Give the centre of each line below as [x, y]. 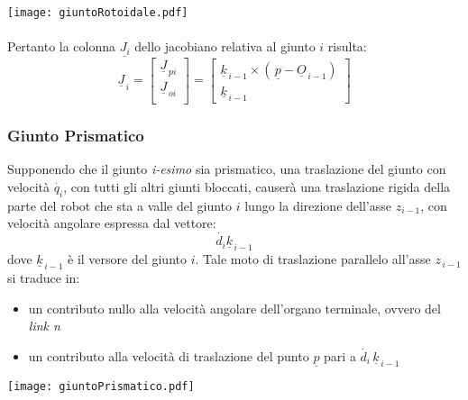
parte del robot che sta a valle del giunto [120, 205]
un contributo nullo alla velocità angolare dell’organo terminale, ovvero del [234, 308]
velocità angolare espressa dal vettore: [112, 223]
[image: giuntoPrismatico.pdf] [101, 387]
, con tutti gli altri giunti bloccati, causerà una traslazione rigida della [257, 186]
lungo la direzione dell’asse [318, 205]
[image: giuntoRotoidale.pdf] [98, 13]
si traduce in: [44, 278]
